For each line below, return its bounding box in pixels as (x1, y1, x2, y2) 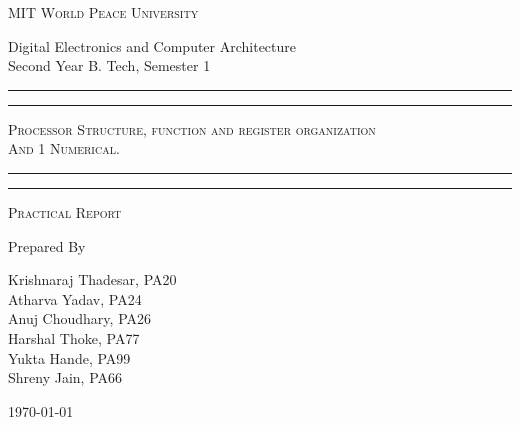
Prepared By (8, 235, 86, 256)
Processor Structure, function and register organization (8, 118, 376, 139)
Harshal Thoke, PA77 (8, 327, 140, 348)
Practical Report (8, 201, 122, 222)
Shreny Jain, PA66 (8, 367, 123, 388)
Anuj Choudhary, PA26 (8, 308, 152, 329)
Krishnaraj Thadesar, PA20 (8, 269, 177, 290)
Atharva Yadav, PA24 (8, 288, 142, 309)
